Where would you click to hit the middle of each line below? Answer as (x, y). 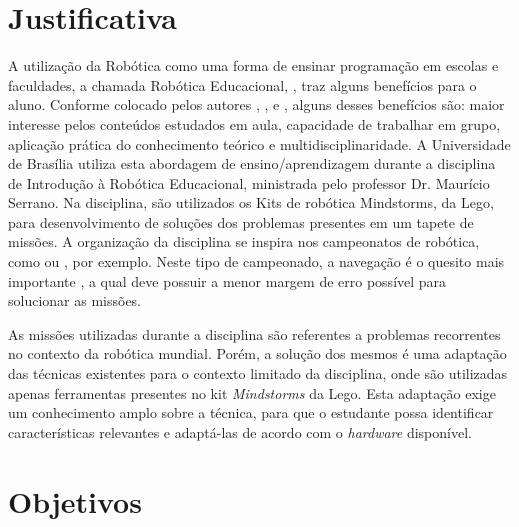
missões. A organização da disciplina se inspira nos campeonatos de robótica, (244, 241)
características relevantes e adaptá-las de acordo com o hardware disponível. (240, 431)
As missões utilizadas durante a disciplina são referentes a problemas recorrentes (254, 333)
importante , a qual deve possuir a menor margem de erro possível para (227, 280)
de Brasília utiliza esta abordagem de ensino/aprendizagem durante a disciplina (252, 163)
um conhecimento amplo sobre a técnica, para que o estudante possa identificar (251, 412)
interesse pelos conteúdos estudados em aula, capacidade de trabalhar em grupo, (254, 123)
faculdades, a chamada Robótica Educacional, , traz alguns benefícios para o (242, 84)
